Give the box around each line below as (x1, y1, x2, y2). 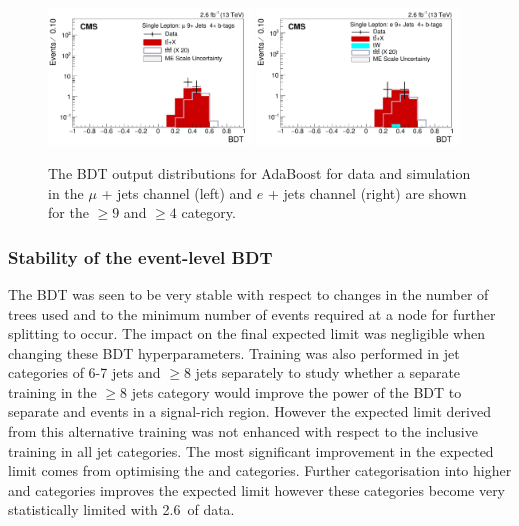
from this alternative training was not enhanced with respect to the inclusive (8, 421, 478, 442)
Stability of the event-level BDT (8, 244, 273, 269)
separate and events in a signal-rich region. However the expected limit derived (8, 401, 491, 422)
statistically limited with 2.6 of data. (8, 499, 235, 520)
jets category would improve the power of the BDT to (131, 381, 462, 402)
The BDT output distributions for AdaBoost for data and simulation (48, 162, 471, 183)
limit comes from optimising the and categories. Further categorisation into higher (8, 460, 512, 481)
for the (48, 202, 89, 223)
